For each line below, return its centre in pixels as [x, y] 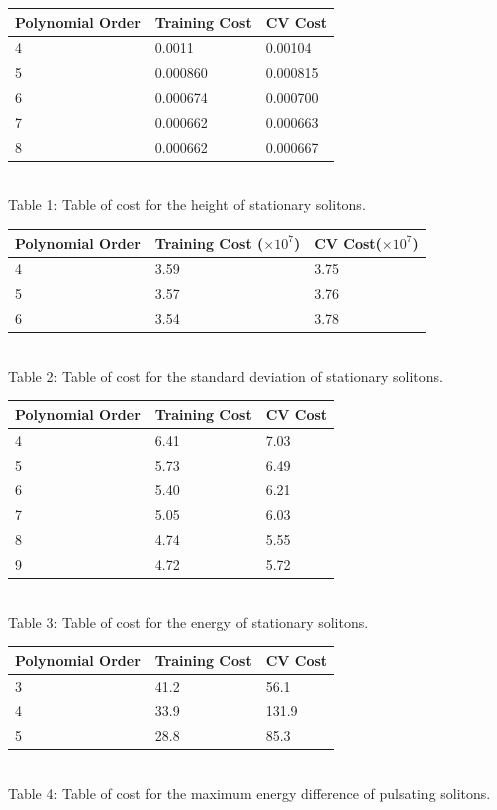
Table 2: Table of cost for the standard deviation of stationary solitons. [225, 375]
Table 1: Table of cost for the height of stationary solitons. [187, 204]
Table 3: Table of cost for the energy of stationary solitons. [188, 621]
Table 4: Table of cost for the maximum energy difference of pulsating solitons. [249, 792]
